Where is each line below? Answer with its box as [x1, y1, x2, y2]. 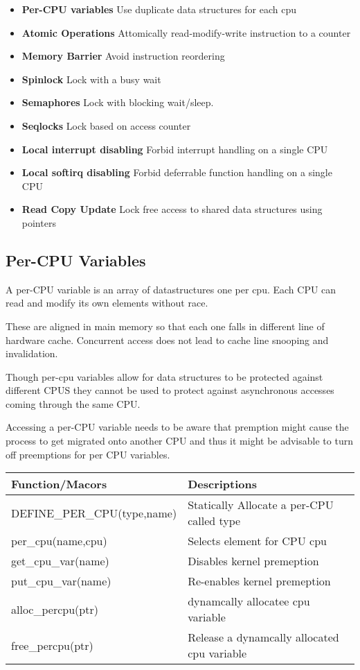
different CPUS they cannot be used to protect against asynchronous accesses [6, 383, 334, 397]
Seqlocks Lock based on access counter [21, 118, 191, 132]
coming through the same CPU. [6, 396, 141, 411]
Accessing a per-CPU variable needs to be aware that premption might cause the [6, 420, 349, 434]
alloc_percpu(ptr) [11, 601, 98, 617]
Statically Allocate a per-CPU [188, 497, 334, 513]
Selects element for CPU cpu [188, 533, 327, 549]
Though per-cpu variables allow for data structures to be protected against [6, 369, 323, 384]
